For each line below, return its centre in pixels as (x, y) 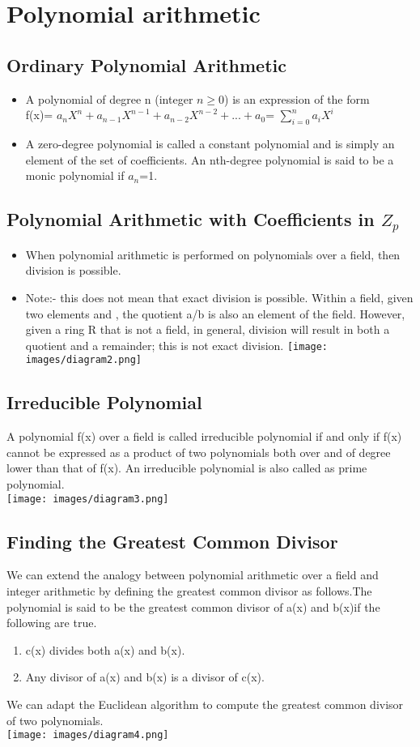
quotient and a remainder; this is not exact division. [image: (177, 345)
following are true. (52, 623)
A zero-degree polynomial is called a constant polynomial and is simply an (210, 143)
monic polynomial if (75, 175)
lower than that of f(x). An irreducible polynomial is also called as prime (187, 468)
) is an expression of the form (297, 98)
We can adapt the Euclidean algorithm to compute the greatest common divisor (205, 704)
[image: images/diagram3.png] (88, 499)
